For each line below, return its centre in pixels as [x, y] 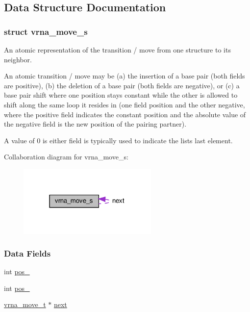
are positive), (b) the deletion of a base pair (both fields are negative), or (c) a [122, 85]
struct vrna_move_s [46, 31]
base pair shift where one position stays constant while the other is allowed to [121, 95]
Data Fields [27, 253]
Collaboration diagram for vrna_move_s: [66, 157]
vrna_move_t [25, 304]
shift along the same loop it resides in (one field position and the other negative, [125, 104]
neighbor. [18, 59]
